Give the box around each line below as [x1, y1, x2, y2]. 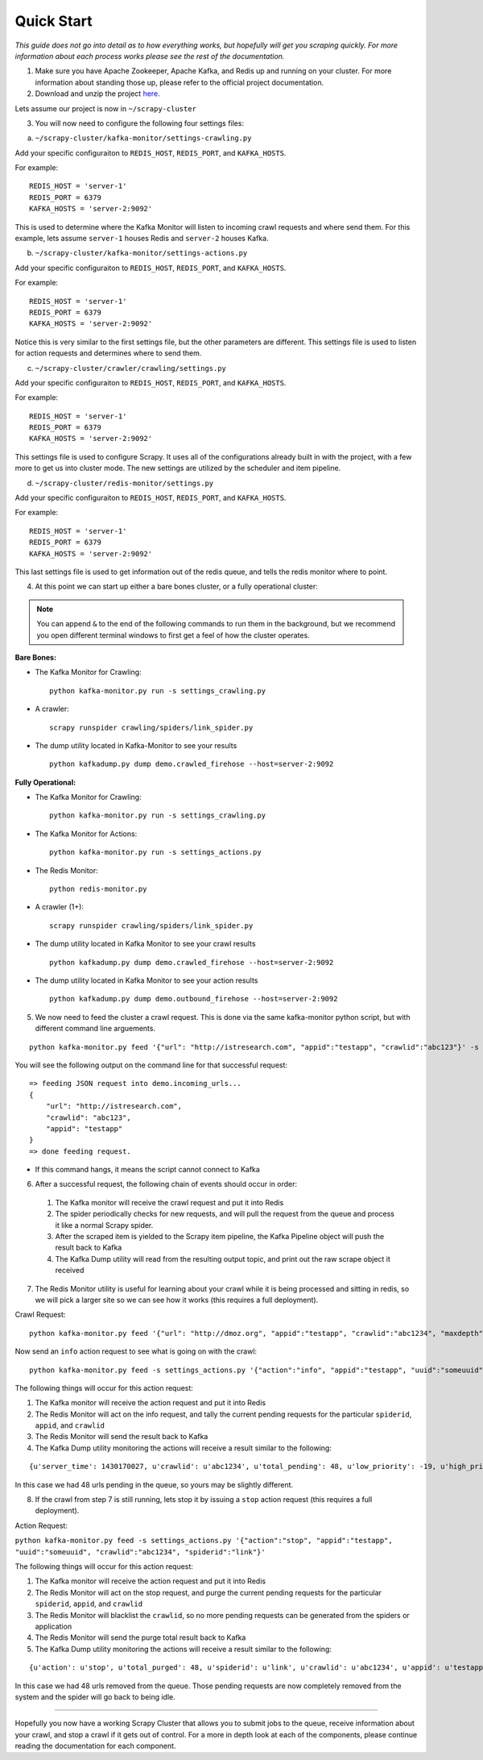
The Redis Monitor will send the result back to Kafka [35, 1432, 208, 1442]
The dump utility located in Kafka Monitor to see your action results [35, 976, 258, 985]
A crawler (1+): [35, 902, 85, 912]
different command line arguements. [35, 1024, 156, 1034]
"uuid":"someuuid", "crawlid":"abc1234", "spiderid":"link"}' [14, 1547, 266, 1556]
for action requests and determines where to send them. [14, 348, 202, 358]
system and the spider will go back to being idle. [14, 1691, 176, 1701]
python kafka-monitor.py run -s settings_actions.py [49, 847, 262, 857]
